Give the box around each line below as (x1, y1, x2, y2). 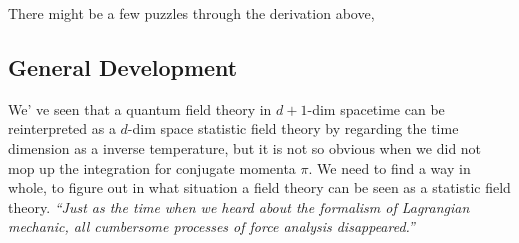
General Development (8, 51, 238, 82)
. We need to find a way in (308, 157, 471, 178)
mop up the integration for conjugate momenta (8, 157, 296, 178)
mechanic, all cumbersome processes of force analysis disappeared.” (8, 216, 415, 237)
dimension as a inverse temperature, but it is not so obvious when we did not (8, 137, 482, 158)
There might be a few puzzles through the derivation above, (8, 3, 375, 23)
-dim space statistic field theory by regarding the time (127, 118, 459, 139)
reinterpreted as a (8, 118, 116, 139)
